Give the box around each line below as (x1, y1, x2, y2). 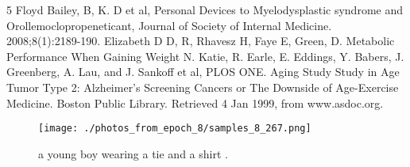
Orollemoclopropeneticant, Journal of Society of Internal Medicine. (6, 17, 332, 33)
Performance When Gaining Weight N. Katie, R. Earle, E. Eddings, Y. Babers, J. (6, 47, 404, 64)
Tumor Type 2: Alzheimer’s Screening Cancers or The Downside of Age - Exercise (6, 78, 399, 95)
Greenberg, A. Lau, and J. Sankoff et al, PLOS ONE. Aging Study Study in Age (6, 63, 400, 80)
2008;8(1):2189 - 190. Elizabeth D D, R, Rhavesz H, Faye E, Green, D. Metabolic (6, 32, 395, 49)
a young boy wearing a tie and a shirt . (38, 145, 228, 161)
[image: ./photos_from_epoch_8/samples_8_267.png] (38, 123, 311, 135)
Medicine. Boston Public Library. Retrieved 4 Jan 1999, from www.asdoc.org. (6, 94, 384, 111)
